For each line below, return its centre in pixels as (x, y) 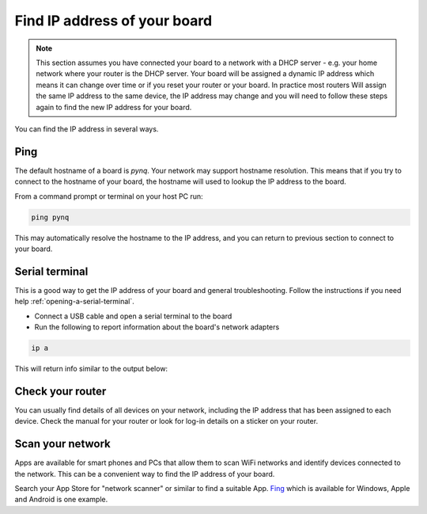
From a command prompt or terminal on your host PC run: (109, 196)
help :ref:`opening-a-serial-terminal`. (74, 302)
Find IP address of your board (113, 21)
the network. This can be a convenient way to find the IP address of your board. (145, 474)
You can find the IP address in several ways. (87, 129)
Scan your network (62, 444)
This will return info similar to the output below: (91, 368)
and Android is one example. (61, 500)
